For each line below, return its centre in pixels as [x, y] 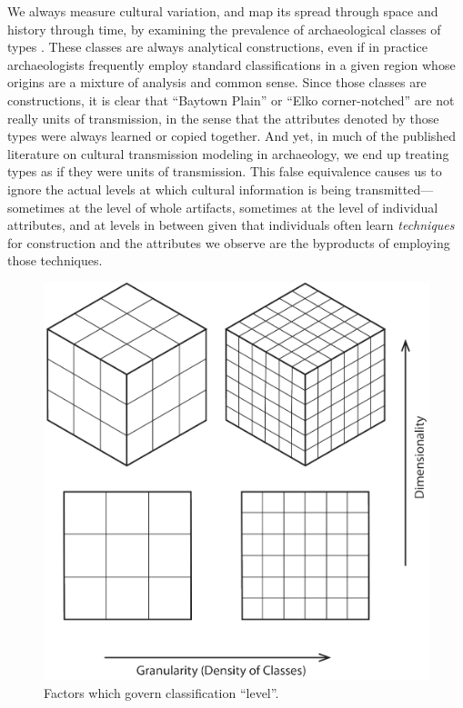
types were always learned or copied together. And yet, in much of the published [232, 136]
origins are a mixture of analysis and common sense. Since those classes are [217, 82]
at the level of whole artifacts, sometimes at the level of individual [253, 207]
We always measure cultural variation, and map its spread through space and [223, 11]
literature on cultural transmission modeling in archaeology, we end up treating [228, 153]
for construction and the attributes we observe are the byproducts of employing [229, 242]
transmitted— [394, 189]
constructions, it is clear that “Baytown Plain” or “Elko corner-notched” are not [231, 100]
